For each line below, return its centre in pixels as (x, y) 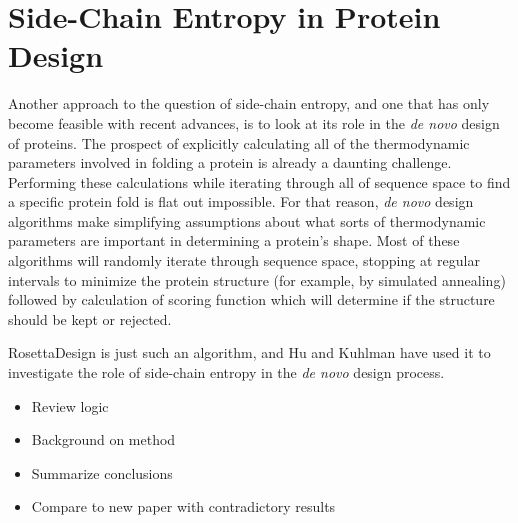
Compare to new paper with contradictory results (183, 506)
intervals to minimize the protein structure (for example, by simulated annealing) (257, 279)
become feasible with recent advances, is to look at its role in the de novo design (254, 122)
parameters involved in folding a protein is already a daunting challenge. (230, 162)
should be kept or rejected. (90, 318)
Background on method (103, 439)
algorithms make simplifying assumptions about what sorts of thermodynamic (247, 220)
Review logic (70, 405)
